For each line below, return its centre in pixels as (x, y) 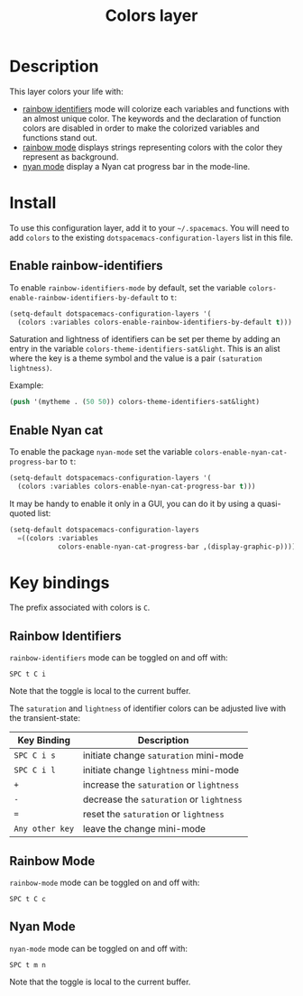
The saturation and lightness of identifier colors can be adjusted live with (148, 708)
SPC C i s (35, 756)
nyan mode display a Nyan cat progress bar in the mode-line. (136, 166)
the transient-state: (45, 718)
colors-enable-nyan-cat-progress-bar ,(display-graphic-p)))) (177, 547)
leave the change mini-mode (144, 829)
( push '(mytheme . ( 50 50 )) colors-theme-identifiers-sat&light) (134, 402)
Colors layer (151, 16)
